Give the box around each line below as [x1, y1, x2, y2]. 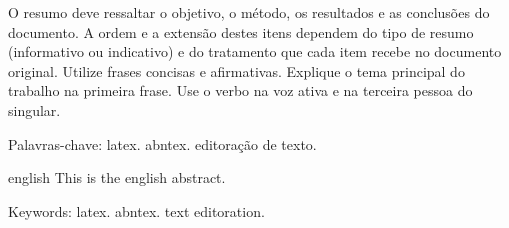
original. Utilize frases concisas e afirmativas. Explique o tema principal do [8, 60, 465, 81]
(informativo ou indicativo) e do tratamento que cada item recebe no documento [8, 41, 502, 62]
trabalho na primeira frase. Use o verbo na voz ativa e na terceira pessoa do [8, 80, 473, 101]
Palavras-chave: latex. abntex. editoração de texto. [8, 133, 317, 154]
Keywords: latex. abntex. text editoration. [8, 200, 265, 221]
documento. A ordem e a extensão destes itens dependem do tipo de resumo [8, 21, 474, 42]
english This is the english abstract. [8, 167, 226, 188]
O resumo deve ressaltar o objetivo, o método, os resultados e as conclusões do [8, 2, 490, 22]
